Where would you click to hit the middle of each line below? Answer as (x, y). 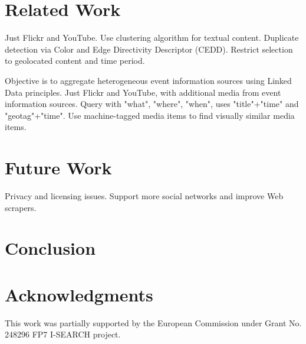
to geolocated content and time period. (75, 61)
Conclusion (50, 248)
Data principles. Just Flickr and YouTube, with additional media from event (143, 92)
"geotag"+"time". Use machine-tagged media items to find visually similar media (150, 115)
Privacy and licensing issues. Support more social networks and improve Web (144, 196)
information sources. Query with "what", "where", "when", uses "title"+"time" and (152, 104)
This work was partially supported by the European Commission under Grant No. (153, 322)
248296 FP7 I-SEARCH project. (63, 334)
